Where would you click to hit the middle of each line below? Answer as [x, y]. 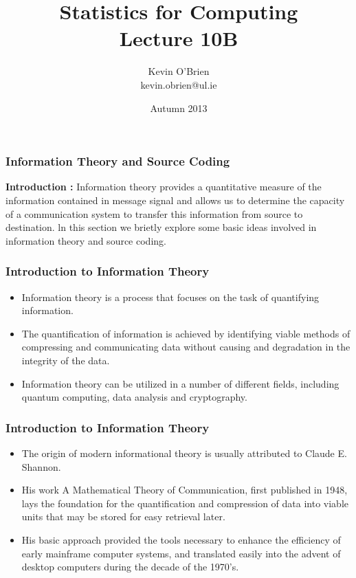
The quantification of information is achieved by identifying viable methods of [186, 333]
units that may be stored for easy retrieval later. [123, 516]
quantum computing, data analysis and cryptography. [134, 397]
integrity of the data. [66, 360]
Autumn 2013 [179, 108]
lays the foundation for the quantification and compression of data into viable [185, 503]
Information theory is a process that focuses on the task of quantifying [170, 297]
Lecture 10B [179, 38]
